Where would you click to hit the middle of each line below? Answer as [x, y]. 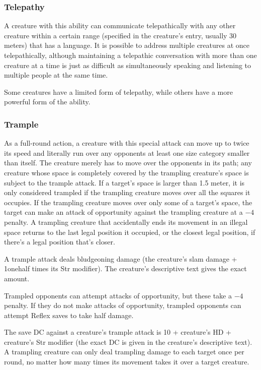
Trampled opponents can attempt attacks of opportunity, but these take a [118, 295]
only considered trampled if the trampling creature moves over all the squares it [127, 192]
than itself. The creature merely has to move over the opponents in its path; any [128, 163]
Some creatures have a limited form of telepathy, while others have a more [118, 91]
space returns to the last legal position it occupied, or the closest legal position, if [130, 232]
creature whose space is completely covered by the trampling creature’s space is [126, 172]
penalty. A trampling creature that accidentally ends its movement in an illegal [126, 222]
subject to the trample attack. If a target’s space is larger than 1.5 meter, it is [124, 182]
